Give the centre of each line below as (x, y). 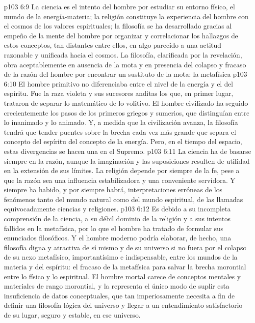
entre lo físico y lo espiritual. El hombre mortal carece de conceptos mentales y (122, 276)
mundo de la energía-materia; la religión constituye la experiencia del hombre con (126, 16)
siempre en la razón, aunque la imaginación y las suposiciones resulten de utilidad (127, 161)
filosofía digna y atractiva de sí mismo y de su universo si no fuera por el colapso (125, 247)
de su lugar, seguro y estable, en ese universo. (72, 315)
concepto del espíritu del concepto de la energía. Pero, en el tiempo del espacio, (123, 141)
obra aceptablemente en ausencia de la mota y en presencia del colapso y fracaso (125, 64)
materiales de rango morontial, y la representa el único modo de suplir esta (117, 286)
